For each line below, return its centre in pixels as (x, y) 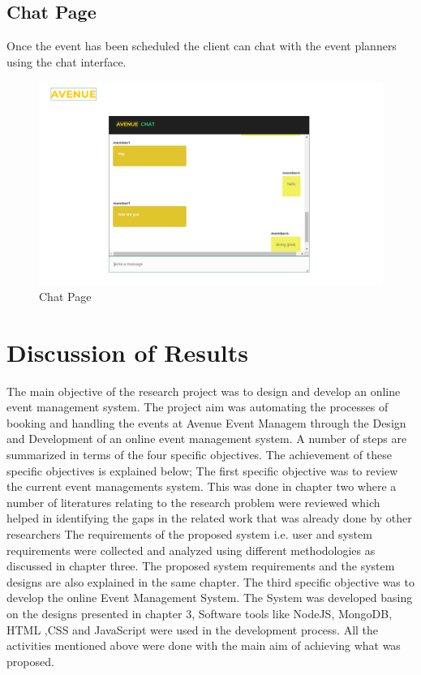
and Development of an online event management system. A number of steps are (207, 439)
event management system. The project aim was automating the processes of (198, 407)
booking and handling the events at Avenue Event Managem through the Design (206, 422)
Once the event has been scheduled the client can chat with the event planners (202, 46)
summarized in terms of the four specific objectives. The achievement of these (199, 454)
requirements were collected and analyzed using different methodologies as (191, 550)
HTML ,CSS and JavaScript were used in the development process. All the (193, 629)
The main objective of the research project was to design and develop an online (204, 391)
